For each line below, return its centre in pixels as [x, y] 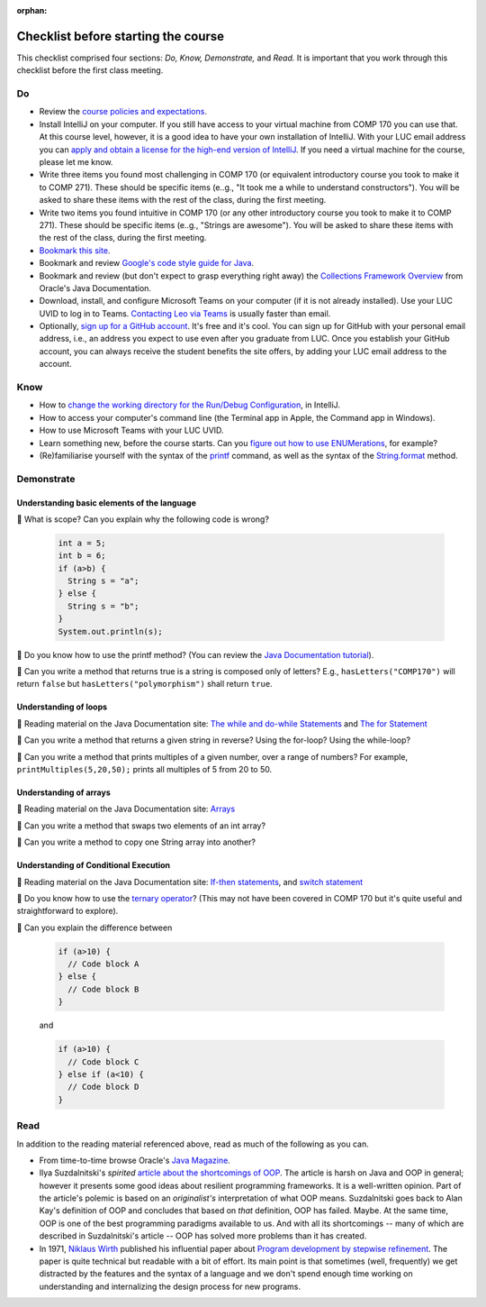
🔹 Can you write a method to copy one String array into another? [136, 842]
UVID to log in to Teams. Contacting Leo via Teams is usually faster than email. [185, 313]
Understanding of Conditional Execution [94, 865]
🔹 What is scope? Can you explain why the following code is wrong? [143, 519]
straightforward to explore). [67, 911]
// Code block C [103, 1062]
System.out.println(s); [111, 631]
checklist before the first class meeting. [90, 70]
